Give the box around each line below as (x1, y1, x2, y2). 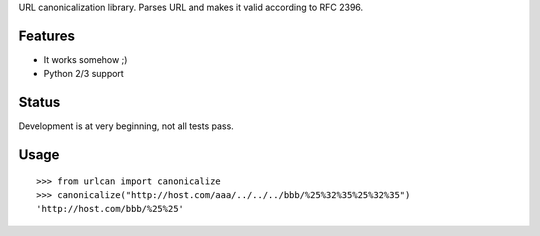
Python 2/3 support (43, 68, 124, 80)
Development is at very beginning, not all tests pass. (18, 120, 234, 132)
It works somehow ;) (43, 53, 128, 65)
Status (18, 94, 61, 111)
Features (18, 27, 75, 44)
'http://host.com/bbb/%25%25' (36, 203, 185, 215)
